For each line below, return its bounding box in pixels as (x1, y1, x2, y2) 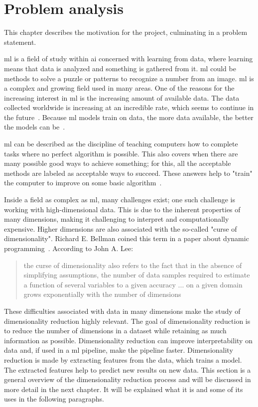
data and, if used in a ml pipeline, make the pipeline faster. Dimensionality (4, 345, 233, 355)
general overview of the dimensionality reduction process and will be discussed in (4, 374, 251, 385)
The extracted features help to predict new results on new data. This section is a (4, 364, 251, 375)
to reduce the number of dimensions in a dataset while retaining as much (4, 325, 227, 336)
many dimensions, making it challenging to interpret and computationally (4, 214, 229, 224)
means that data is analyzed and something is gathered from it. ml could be (4, 63, 236, 73)
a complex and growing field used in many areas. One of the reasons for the (4, 83, 235, 93)
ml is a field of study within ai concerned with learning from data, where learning (4, 53, 253, 64)
